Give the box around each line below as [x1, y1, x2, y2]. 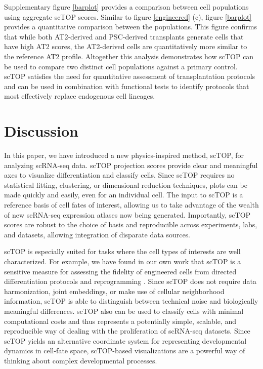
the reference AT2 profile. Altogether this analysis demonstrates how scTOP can [4, 51, 254, 61]
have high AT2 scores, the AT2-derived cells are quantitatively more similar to [4, 41, 247, 52]
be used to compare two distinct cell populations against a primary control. [4, 61, 238, 71]
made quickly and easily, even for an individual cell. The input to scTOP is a [4, 189, 243, 200]
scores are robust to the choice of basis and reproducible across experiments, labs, [4, 219, 257, 230]
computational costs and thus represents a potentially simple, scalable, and [4, 315, 237, 326]
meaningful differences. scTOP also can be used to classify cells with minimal [4, 305, 244, 316]
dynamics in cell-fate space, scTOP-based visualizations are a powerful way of [4, 345, 245, 356]
